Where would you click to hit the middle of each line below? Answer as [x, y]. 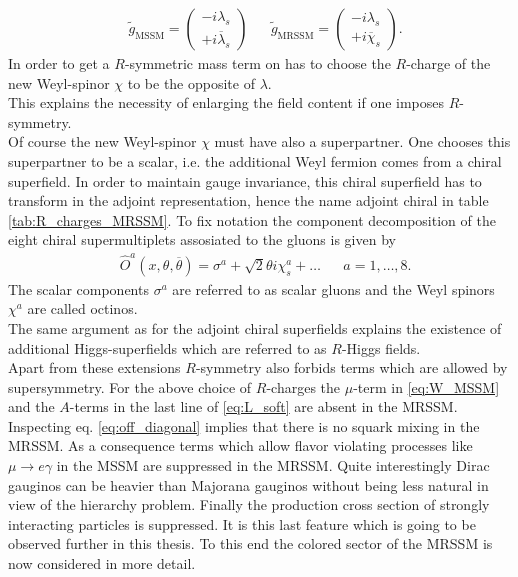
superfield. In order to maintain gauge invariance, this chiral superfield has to [245, 180]
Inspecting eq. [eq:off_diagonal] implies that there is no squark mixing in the [244, 425]
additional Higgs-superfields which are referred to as [167, 347]
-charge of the [448, 63]
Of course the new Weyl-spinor [102, 141]
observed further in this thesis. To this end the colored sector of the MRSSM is [250, 543]
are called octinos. [82, 308]
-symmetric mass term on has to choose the [257, 63]
